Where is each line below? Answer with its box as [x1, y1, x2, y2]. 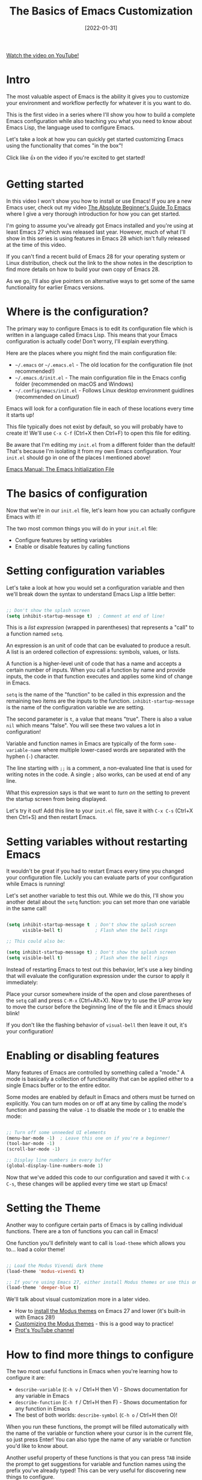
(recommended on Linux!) [14, 393, 79, 400]
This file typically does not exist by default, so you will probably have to [6, 423, 183, 430]
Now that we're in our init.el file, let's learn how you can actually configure [6, 506, 196, 514]
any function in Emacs [14, 1405, 70, 1412]
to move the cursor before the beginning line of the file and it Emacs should [6, 1003, 194, 1010]
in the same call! [6, 905, 47, 912]
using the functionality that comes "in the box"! [6, 142, 123, 149]
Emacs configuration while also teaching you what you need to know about [6, 117, 192, 124]
